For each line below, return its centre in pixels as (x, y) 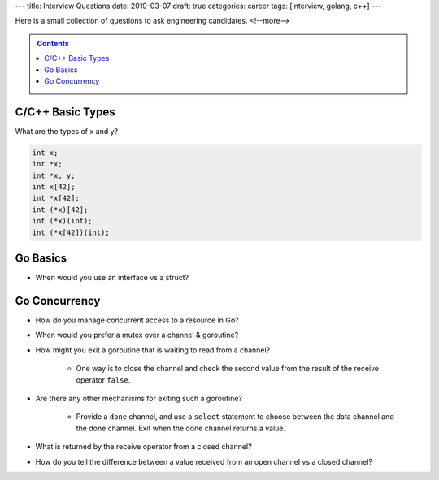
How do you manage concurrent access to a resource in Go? (137, 320)
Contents (53, 43)
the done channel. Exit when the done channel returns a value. (181, 428)
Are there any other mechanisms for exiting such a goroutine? (139, 398)
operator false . (103, 380)
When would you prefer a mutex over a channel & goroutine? (137, 335)
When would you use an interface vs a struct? (112, 278)
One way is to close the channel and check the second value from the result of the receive (228, 369)
